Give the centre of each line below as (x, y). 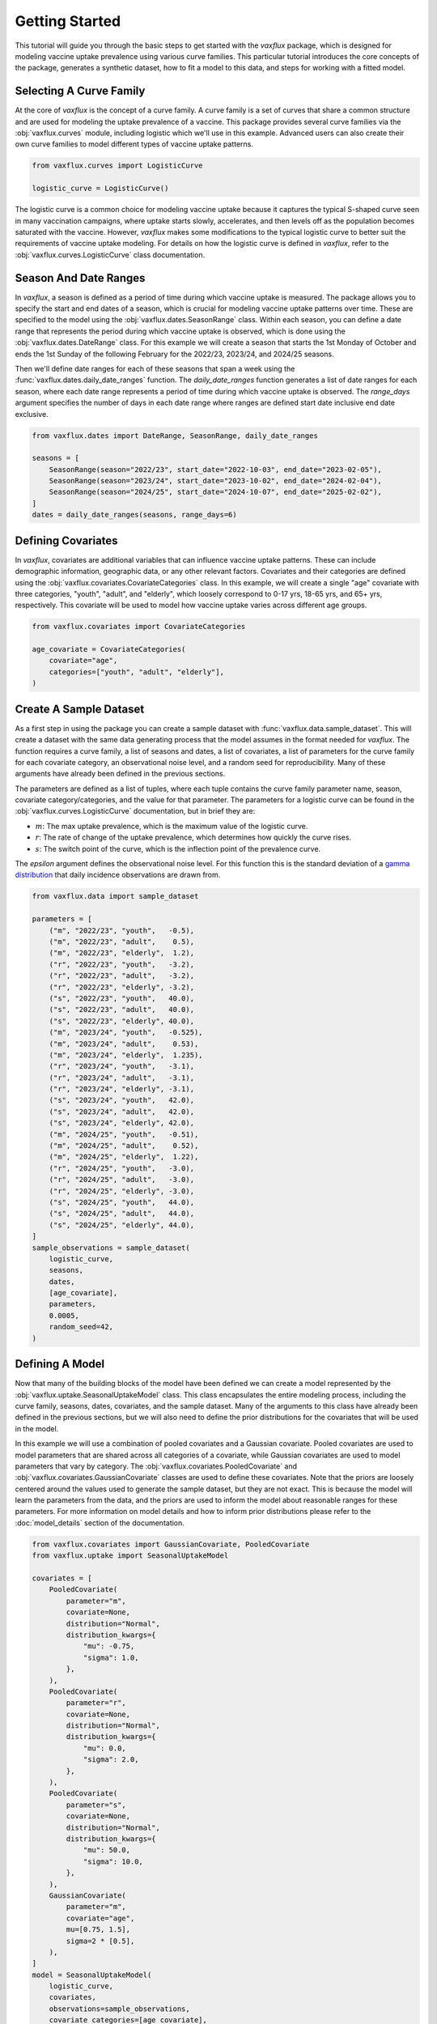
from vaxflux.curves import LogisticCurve (117, 166)
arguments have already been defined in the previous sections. (120, 774)
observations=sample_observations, (119, 2009)
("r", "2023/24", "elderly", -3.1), (121, 1089)
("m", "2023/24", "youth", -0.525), (126, 1033)
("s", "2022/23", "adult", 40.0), (121, 1010)
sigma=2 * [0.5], (100, 1941)
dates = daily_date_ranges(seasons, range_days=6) (135, 515)
